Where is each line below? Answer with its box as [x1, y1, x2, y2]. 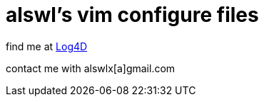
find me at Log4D [6, 40, 88, 52]
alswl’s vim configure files [6, 3, 259, 27]
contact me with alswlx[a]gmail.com [6, 62, 176, 74]
